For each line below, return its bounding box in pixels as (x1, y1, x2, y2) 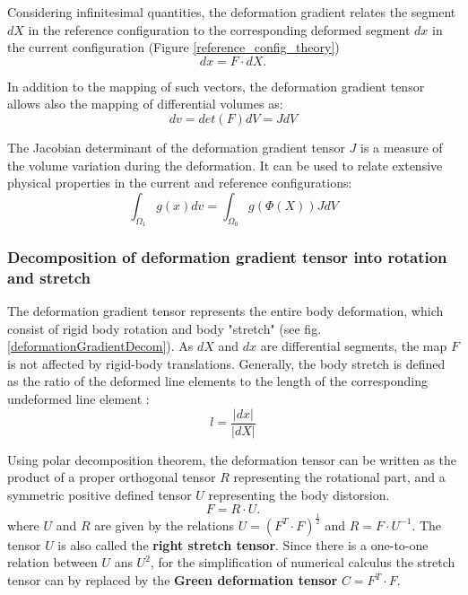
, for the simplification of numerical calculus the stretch (150, 553, 455, 572)
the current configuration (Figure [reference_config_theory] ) (7, 38, 340, 57)
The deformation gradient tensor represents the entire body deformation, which (7, 302, 444, 320)
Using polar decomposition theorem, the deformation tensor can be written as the (7, 450, 457, 468)
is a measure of (360, 137, 443, 156)
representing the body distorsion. (208, 485, 390, 503)
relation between (7, 553, 98, 572)
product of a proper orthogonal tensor (7, 468, 216, 486)
